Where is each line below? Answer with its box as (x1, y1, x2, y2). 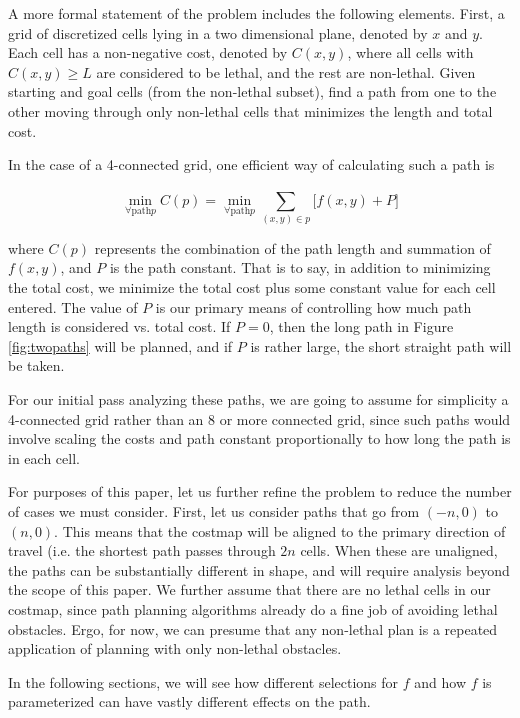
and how (414, 671, 467, 692)
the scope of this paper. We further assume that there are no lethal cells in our (8, 579, 491, 600)
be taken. (8, 355, 65, 376)
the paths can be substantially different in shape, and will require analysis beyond (8, 559, 510, 580)
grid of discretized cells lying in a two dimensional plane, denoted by (8, 22, 428, 43)
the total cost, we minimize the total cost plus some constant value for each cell (8, 277, 496, 298)
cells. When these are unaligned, (300, 540, 498, 561)
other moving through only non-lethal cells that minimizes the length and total (8, 100, 493, 121)
